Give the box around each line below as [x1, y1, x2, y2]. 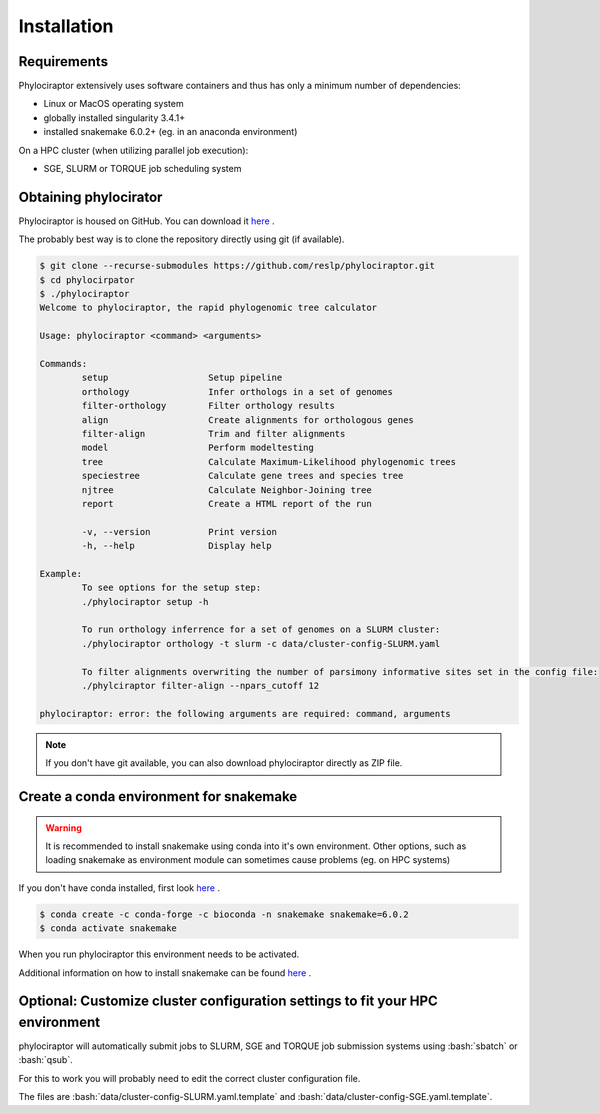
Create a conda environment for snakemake [18, 788, 298, 805]
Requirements [18, 53, 109, 70]
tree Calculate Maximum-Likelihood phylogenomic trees [81, 456, 457, 467]
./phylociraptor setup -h [81, 596, 209, 607]
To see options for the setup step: [81, 582, 262, 594]
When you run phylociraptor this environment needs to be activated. [18, 948, 300, 960]
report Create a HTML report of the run [81, 498, 372, 509]
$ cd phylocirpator [39, 274, 135, 285]
